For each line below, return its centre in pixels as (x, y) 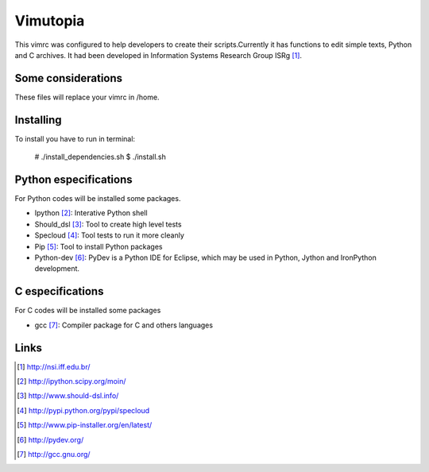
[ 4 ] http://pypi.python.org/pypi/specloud (83, 410)
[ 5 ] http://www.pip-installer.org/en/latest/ (85, 425)
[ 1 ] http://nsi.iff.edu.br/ (54, 366)
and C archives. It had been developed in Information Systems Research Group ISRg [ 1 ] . (158, 55)
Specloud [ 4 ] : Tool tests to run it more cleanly (109, 235)
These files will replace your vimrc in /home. (87, 97)
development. (57, 269)
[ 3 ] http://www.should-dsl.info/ (68, 396)
